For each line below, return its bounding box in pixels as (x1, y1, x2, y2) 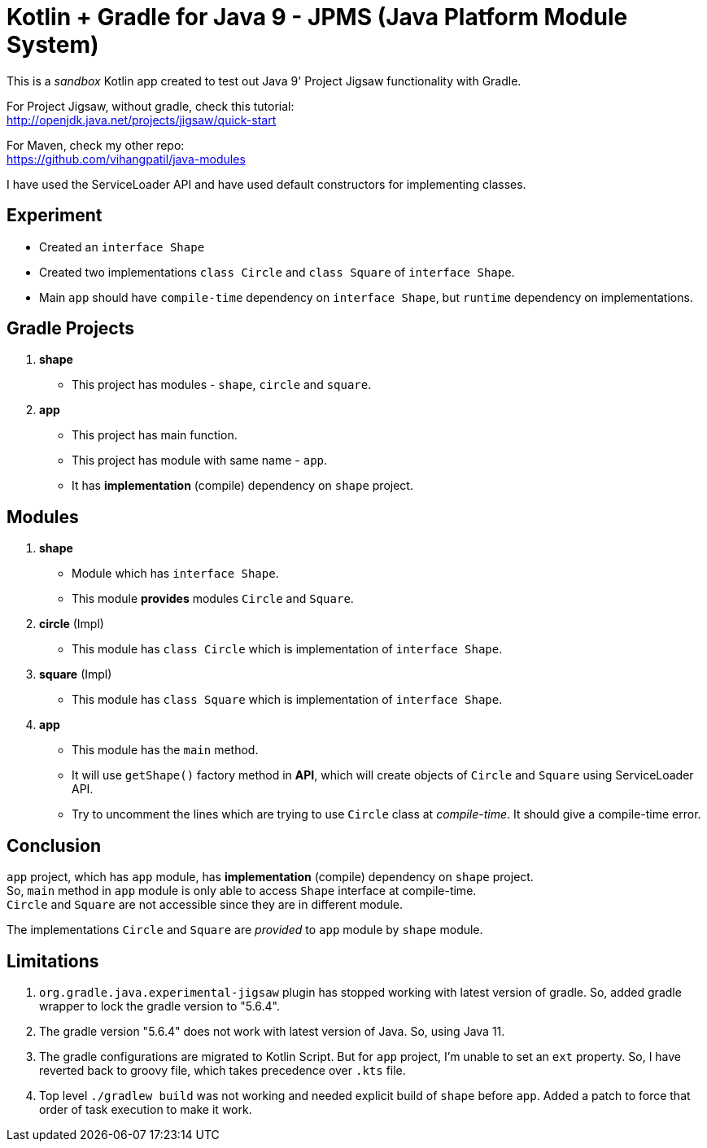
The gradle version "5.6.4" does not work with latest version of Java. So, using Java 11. (39, 1024, 505, 1038)
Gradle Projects (7, 318, 135, 339)
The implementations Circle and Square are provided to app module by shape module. (7, 923, 483, 937)
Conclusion (7, 835, 102, 856)
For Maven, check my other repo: (7, 137, 185, 152)
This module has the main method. (72, 743, 259, 757)
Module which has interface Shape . (72, 566, 279, 581)
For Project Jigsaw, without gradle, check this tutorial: (7, 98, 295, 113)
